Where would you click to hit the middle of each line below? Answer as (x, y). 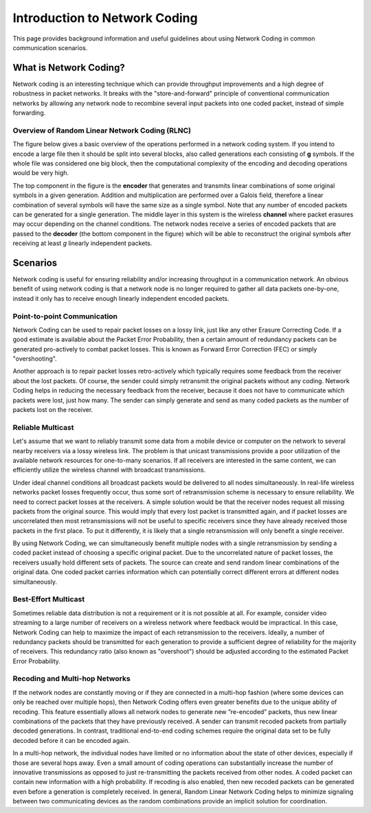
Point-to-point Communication (65, 316)
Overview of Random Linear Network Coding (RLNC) (102, 130)
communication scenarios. (50, 47)
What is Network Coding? (69, 68)
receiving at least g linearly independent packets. (82, 243)
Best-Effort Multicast (49, 599)
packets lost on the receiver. (53, 410)
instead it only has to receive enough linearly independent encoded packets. (121, 298)
